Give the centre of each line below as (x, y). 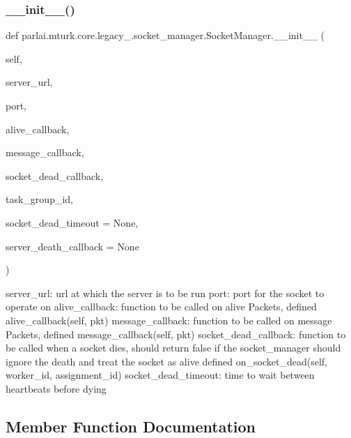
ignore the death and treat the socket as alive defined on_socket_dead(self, (166, 361)
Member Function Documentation (131, 426)
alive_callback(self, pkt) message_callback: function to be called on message (169, 320)
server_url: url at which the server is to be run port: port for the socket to (165, 293)
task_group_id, (39, 199)
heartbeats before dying (56, 388)
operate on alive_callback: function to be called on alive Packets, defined (161, 307)
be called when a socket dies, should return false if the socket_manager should (173, 348)
